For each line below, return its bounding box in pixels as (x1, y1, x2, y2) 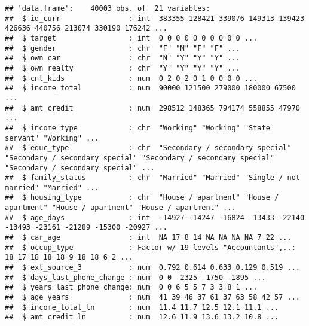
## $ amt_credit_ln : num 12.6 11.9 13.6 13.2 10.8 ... (5, 313, 279, 322)
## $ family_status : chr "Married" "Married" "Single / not (5, 173, 300, 182)
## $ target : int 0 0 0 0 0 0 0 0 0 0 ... (5, 33, 258, 42)
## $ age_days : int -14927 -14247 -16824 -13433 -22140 (5, 213, 305, 222)
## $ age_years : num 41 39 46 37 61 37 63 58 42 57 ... (5, 293, 300, 302)
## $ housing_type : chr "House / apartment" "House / (5, 193, 279, 202)
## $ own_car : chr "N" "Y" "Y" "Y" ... (5, 54, 240, 63)
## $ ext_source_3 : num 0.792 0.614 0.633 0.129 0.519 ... (5, 263, 300, 272)
